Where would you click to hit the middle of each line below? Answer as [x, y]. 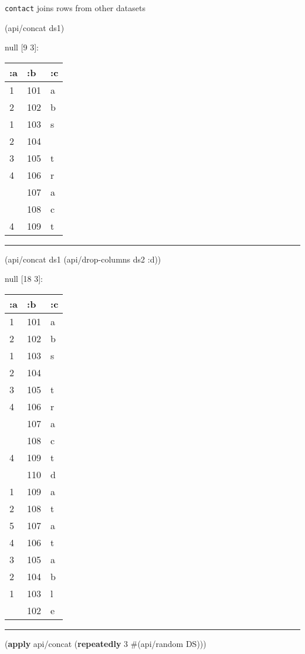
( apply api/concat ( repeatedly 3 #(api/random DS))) [106, 644]
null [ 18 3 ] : [24, 279]
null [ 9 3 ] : [22, 47]
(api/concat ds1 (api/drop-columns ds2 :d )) [83, 259]
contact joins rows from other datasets [75, 8]
